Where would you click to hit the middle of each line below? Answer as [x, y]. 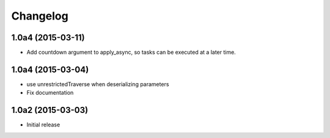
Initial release [43, 125]
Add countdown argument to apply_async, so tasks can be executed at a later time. [131, 53]
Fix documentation [50, 93]
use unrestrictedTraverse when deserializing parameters [98, 84]
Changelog [40, 16]
